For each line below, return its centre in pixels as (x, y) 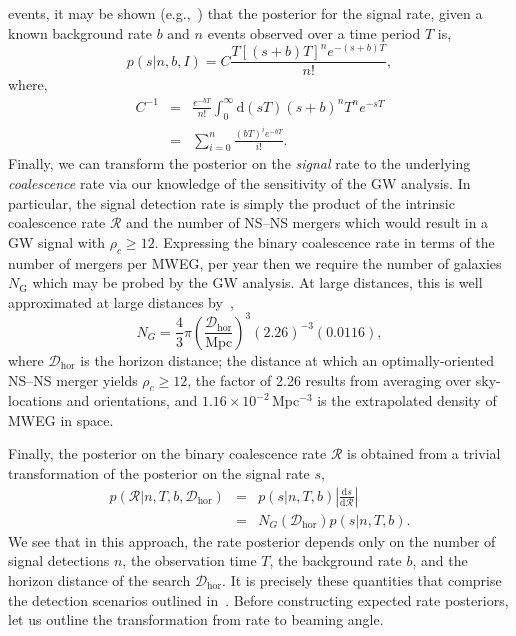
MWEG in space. (61, 419)
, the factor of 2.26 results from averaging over (329, 379)
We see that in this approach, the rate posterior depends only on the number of (252, 540)
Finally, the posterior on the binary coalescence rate (167, 453)
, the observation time (189, 560)
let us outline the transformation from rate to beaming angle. (196, 619)
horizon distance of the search (99, 579)
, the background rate (335, 560)
